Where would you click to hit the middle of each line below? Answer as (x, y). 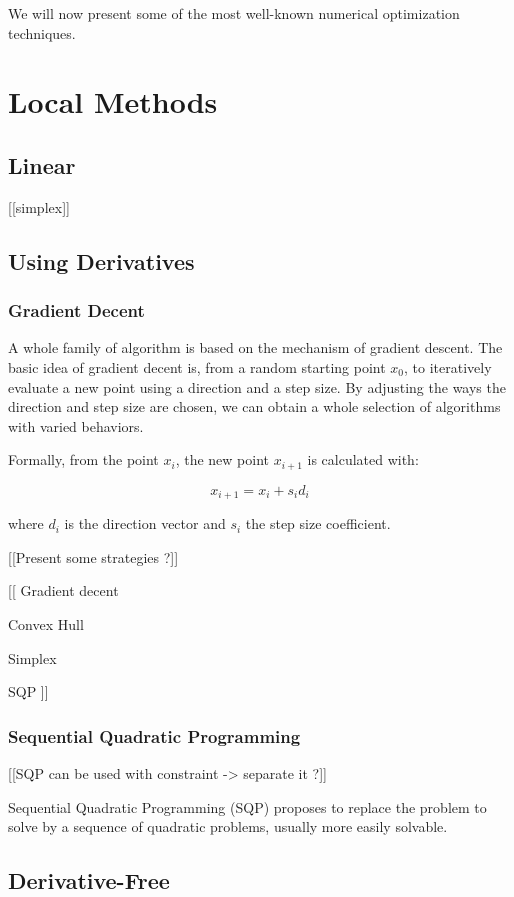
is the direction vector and (145, 523)
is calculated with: (363, 459)
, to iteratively (448, 366)
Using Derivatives (101, 260)
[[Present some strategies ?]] (93, 556)
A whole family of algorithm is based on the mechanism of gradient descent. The (255, 347)
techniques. (42, 32)
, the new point (222, 459)
